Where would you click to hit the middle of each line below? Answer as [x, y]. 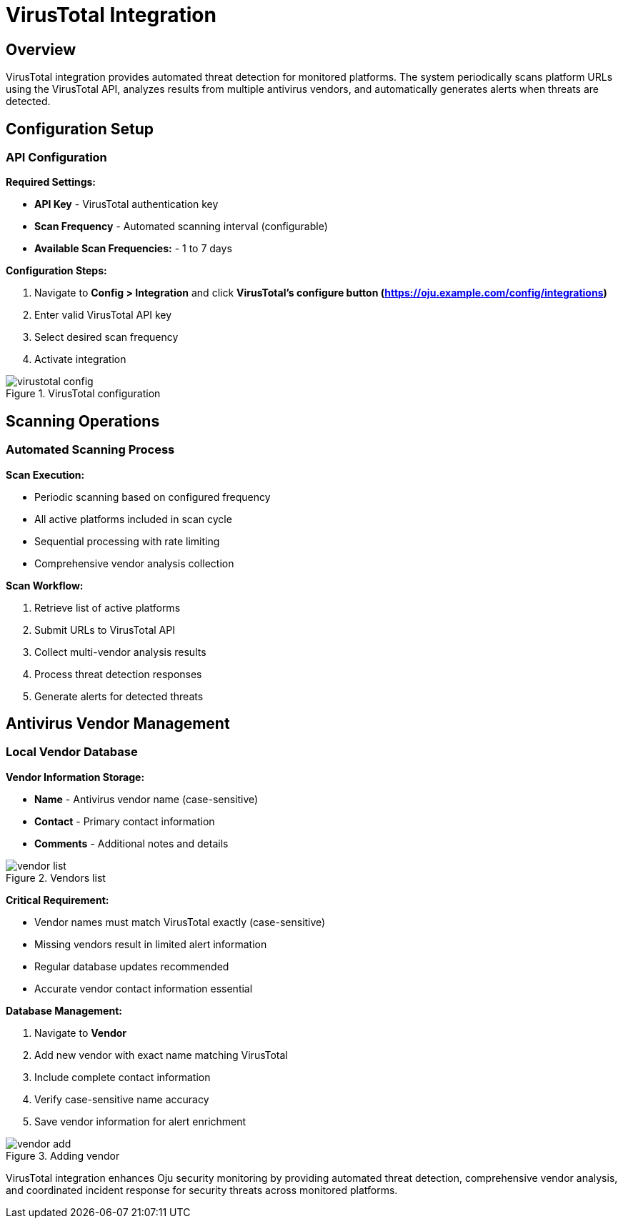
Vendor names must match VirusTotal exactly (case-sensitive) [180, 922]
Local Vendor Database [72, 752]
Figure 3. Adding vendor [63, 1155]
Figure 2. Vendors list [56, 877]
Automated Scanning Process [90, 450]
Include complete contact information [123, 1077]
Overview [41, 49]
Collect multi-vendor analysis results [120, 652]
